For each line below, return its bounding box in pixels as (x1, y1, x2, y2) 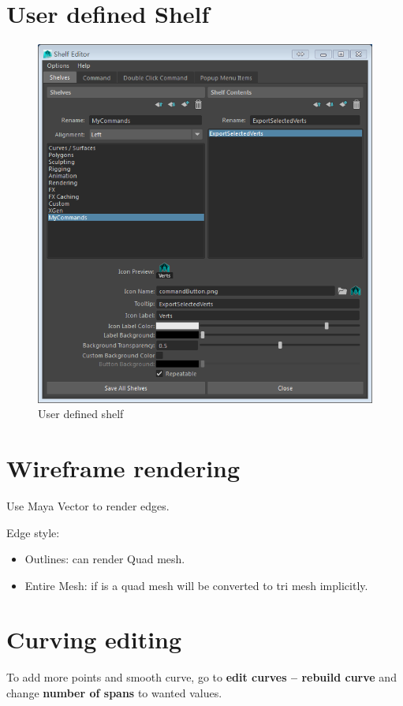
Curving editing (6, 623, 182, 656)
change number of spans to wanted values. (6, 685, 222, 700)
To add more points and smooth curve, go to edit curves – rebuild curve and (6, 669, 397, 685)
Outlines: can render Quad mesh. (24, 551, 185, 567)
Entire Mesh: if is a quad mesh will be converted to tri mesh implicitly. (24, 577, 368, 593)
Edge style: (6, 524, 60, 540)
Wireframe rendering (6, 451, 241, 484)
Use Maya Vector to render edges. (6, 497, 170, 514)
